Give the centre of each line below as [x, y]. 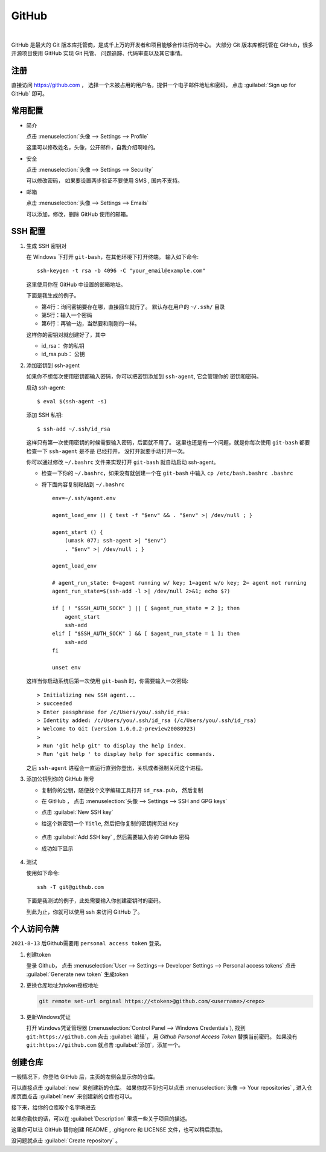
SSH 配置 [28, 231]
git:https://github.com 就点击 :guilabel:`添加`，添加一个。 [105, 1045]
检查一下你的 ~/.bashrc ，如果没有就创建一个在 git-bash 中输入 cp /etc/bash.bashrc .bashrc [167, 473]
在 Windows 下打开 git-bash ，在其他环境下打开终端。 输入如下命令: [113, 256]
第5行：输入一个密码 [67, 315]
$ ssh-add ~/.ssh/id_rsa [74, 429]
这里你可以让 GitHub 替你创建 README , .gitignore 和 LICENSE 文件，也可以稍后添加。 [119, 1130]
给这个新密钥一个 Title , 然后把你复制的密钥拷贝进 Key [110, 823]
